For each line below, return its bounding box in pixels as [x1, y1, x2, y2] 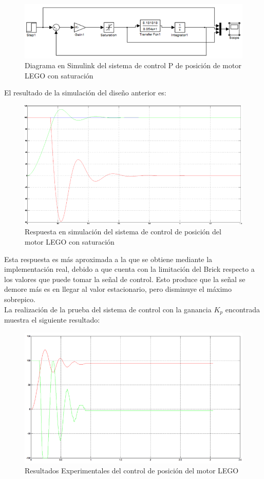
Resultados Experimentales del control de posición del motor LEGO [25, 465, 239, 476]
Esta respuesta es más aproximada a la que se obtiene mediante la [4, 253, 213, 264]
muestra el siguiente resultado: [4, 314, 100, 325]
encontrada [225, 304, 260, 314]
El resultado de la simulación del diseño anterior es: [4, 87, 166, 98]
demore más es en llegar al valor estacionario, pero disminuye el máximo [4, 284, 232, 294]
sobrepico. [4, 294, 35, 305]
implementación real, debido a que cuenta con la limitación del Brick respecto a [4, 264, 255, 274]
